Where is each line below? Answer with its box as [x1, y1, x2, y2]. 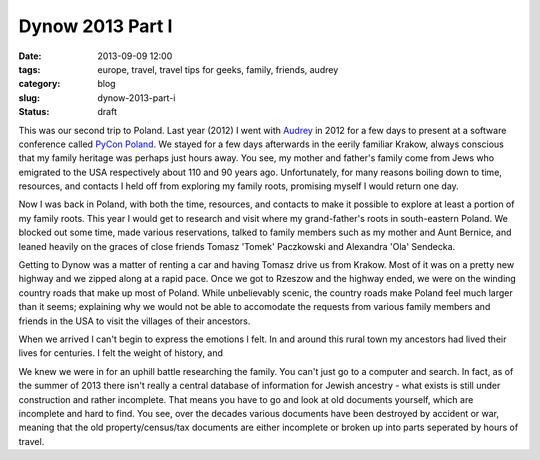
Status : [18, 106, 50, 118]
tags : [18, 63, 41, 75]
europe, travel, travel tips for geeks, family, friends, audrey [97, 63, 339, 75]
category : [18, 78, 61, 90]
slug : [18, 91, 40, 104]
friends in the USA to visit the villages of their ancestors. [18, 315, 251, 327]
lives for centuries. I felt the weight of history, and [18, 347, 224, 359]
